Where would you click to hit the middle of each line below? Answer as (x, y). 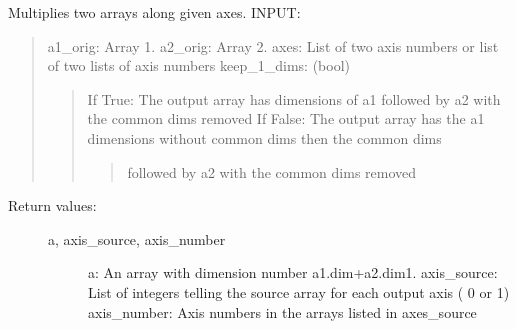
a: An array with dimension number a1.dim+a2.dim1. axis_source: (293, 272)
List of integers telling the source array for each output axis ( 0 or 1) (299, 291)
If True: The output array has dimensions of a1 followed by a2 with (294, 98)
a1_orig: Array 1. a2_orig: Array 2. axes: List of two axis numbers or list (273, 45)
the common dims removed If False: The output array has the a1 (286, 118)
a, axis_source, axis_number (137, 238)
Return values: (52, 205)
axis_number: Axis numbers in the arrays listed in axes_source (282, 311)
